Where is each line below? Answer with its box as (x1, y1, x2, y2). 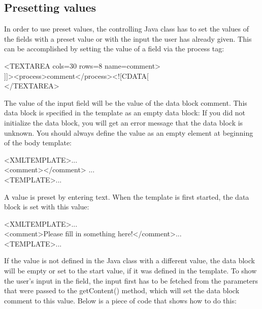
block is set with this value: (4, 201, 89, 212)
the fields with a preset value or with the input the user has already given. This (4, 33, 252, 44)
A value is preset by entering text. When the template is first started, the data (4, 191, 249, 202)
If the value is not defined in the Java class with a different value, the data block (4, 255, 255, 266)
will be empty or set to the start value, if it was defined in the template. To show (4, 265, 257, 276)
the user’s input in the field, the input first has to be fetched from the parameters (4, 275, 258, 286)
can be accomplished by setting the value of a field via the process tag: (4, 43, 224, 54)
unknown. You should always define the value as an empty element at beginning (4, 127, 253, 138)
